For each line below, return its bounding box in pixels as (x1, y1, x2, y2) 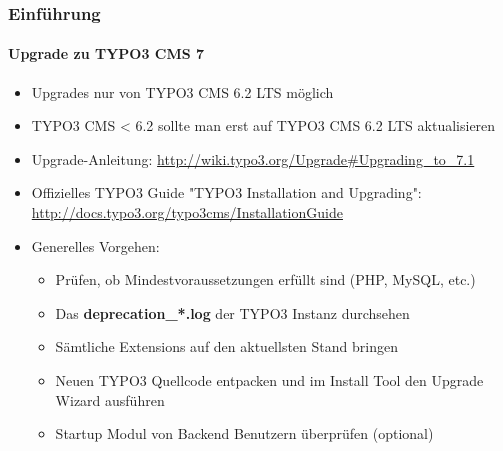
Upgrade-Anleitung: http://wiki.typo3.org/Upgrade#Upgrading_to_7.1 (31, 148, 475, 169)
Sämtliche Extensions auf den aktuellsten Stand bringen (55, 336, 398, 357)
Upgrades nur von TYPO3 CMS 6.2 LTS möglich (31, 81, 334, 102)
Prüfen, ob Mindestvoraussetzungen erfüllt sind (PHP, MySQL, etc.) (55, 269, 476, 290)
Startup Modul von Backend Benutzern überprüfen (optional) (55, 423, 434, 444)
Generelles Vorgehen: (31, 235, 160, 256)
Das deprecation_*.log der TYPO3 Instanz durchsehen (55, 302, 410, 323)
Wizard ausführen (55, 389, 165, 410)
